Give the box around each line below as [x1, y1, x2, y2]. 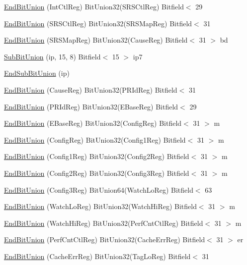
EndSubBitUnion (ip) [4, 68, 70, 78]
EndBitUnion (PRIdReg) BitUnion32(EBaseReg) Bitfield [4, 101, 178, 111]
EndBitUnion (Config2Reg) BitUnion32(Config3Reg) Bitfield [4, 167, 189, 178]
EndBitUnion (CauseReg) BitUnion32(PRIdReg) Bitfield [4, 84, 177, 95]
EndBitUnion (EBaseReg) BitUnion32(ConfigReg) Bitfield [4, 118, 182, 128]
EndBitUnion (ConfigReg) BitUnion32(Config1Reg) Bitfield [4, 134, 186, 145]
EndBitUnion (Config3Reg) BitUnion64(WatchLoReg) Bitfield [4, 184, 193, 195]
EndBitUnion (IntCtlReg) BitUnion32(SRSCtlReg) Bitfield [4, 1, 184, 11]
